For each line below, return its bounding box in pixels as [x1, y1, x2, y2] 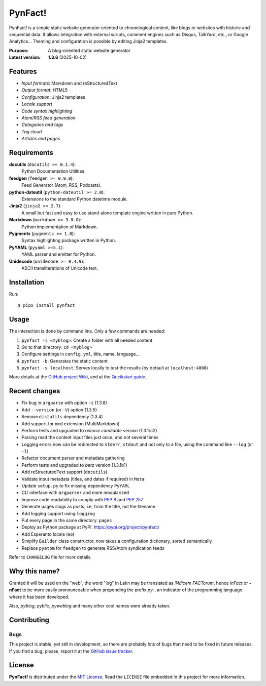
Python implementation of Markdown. [21, 224, 98, 230]
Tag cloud [21, 128, 42, 134]
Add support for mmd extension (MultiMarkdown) [21, 420, 120, 427]
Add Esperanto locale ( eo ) [21, 531, 75, 537]
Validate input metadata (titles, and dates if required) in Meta [21, 476, 145, 482]
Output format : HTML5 [21, 87, 68, 93]
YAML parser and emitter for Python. [21, 251, 96, 257]
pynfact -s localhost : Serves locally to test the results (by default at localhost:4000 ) [21, 365, 208, 371]
